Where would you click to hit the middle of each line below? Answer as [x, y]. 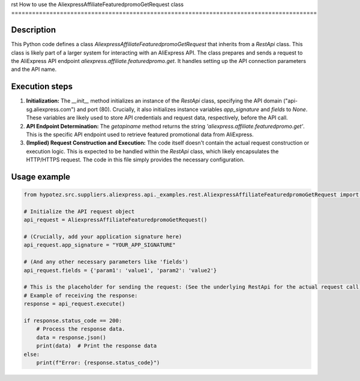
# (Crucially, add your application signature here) [103, 237]
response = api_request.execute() [74, 304]
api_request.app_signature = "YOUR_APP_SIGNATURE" [100, 245]
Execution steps [42, 87]
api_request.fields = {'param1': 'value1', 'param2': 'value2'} [120, 270]
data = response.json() [71, 337]
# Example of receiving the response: [81, 295]
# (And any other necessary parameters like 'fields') [106, 262]
